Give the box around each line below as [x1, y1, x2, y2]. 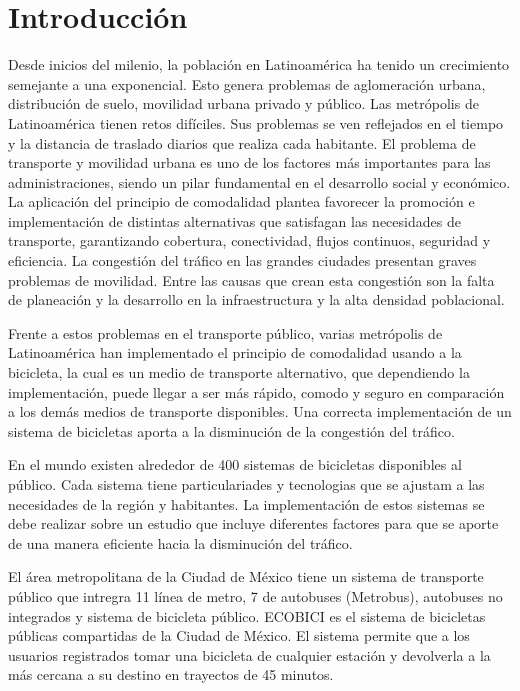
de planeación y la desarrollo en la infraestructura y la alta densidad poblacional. [8, 289, 505, 310]
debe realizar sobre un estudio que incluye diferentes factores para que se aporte [8, 513, 499, 534]
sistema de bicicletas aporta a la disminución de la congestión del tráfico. [8, 420, 455, 441]
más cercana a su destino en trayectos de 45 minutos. [8, 664, 334, 685]
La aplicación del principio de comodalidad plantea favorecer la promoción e [8, 191, 475, 212]
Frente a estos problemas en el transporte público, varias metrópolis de [8, 322, 443, 343]
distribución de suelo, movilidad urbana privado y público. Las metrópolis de [8, 93, 479, 114]
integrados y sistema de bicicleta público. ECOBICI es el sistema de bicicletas [8, 605, 486, 626]
